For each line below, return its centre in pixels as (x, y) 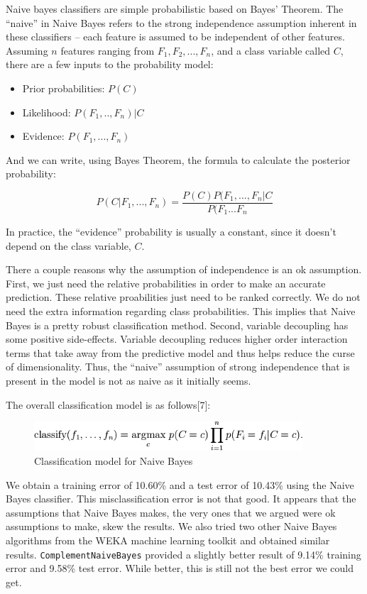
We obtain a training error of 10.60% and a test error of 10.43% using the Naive (180, 484)
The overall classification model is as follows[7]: (108, 404)
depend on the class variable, (69, 245)
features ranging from (108, 50)
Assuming (27, 50)
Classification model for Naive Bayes (114, 460)
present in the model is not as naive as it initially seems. (128, 380)
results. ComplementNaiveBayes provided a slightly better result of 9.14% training (183, 554)
